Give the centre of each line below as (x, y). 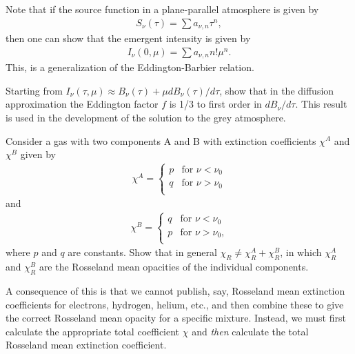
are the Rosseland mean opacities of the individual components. (174, 267)
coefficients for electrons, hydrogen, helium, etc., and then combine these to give (175, 304)
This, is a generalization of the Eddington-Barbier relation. (130, 67)
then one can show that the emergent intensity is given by (128, 38)
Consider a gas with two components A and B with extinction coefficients (161, 140)
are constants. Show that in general (142, 252)
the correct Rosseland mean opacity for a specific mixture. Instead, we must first (176, 318)
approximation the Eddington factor (82, 104)
